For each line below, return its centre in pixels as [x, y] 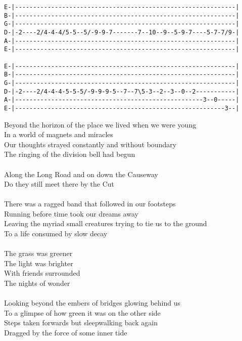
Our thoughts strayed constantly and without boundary [90, 144]
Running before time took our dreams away [71, 213]
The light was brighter [39, 263]
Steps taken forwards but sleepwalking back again [81, 323]
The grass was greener [38, 253]
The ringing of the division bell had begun [70, 154]
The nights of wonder [37, 283]
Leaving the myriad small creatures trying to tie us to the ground [106, 223]
